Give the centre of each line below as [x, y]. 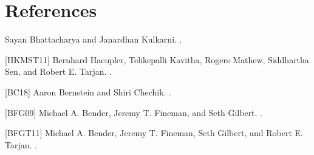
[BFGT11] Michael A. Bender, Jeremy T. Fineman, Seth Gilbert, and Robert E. [154, 133]
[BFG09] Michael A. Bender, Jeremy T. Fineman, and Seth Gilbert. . [134, 112]
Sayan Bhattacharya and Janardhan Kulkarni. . [94, 39]
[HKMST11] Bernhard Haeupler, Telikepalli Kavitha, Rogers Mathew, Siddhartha [157, 59]
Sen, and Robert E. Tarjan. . [58, 71]
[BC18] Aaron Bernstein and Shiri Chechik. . [88, 91]
